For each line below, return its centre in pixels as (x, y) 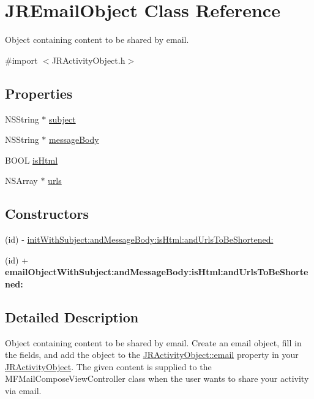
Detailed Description (72, 317)
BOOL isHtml (32, 160)
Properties (39, 93)
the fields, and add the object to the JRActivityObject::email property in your (152, 355)
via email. (23, 391)
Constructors (47, 214)
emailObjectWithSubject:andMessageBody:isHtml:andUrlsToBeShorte (157, 272)
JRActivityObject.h (88, 60)
